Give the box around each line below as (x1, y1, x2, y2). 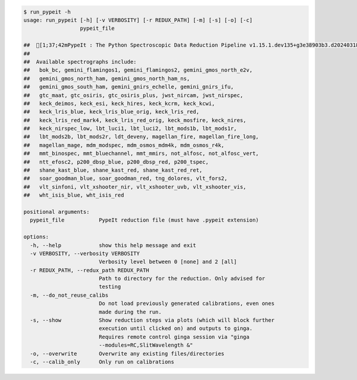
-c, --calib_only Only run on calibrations (30, 359, 175, 365)
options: (23, 233, 49, 241)
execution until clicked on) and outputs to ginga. (98, 325, 253, 332)
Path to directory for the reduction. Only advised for (98, 275, 265, 282)
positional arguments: (23, 208, 90, 215)
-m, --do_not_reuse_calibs (30, 292, 109, 298)
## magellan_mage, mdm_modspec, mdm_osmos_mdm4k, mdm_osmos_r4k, (23, 142, 225, 148)
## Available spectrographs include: (23, 58, 137, 65)
